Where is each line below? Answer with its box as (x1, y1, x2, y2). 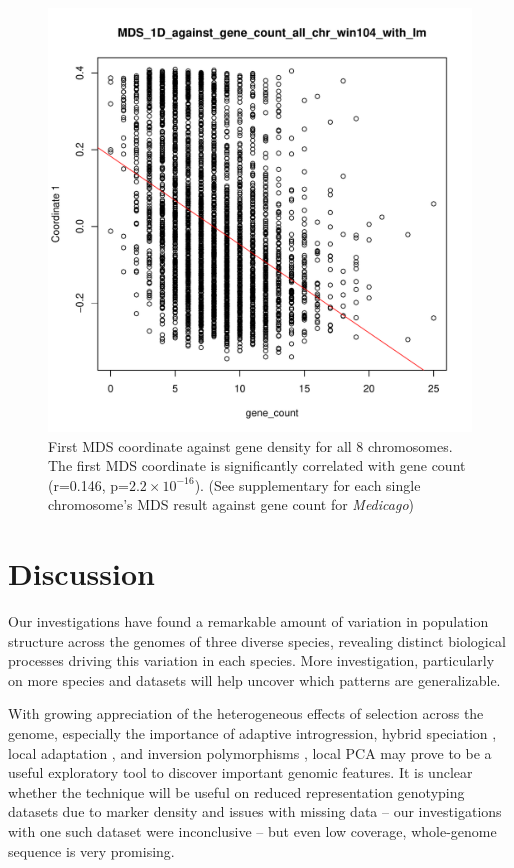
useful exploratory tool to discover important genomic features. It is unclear (8, 762, 473, 783)
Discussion (8, 553, 155, 594)
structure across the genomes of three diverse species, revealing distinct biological (8, 630, 506, 651)
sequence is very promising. (8, 840, 175, 861)
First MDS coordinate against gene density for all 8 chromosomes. (48, 435, 453, 456)
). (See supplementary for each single (194, 474, 421, 495)
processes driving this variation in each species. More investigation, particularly (8, 650, 495, 671)
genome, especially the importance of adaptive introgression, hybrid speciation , (8, 723, 497, 744)
